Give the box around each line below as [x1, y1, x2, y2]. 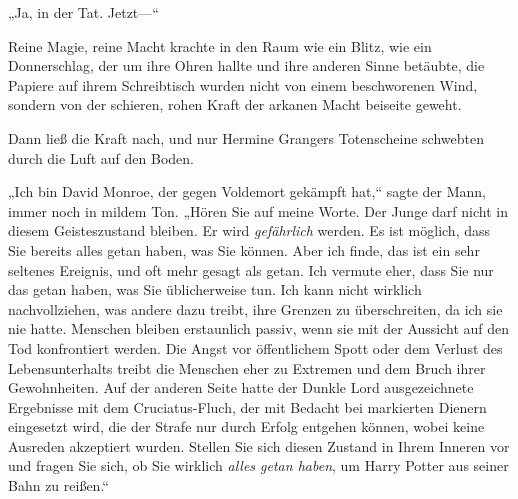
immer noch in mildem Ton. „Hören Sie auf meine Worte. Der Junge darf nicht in [8, 200, 508, 221]
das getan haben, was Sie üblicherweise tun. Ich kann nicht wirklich [8, 279, 422, 300]
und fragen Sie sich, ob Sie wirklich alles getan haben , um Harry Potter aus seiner [8, 455, 509, 476]
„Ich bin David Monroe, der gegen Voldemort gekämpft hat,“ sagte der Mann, [8, 181, 487, 202]
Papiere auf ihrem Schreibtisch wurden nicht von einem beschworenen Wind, [8, 74, 478, 95]
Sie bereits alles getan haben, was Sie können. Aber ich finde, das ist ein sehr [8, 239, 480, 260]
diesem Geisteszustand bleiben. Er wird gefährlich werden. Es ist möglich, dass [8, 220, 491, 241]
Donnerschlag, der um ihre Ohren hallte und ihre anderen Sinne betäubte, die [8, 55, 485, 76]
